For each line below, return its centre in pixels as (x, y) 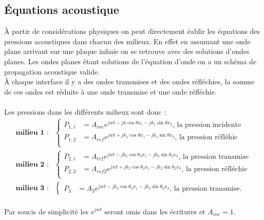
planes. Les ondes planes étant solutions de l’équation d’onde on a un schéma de (130, 61)
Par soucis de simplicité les (46, 211)
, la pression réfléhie (206, 137)
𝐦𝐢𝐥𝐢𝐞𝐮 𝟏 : (32, 132)
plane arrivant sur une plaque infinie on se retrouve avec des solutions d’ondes (127, 51)
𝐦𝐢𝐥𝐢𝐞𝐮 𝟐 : (32, 164)
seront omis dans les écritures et (155, 211)
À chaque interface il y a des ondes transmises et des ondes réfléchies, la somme (129, 81)
